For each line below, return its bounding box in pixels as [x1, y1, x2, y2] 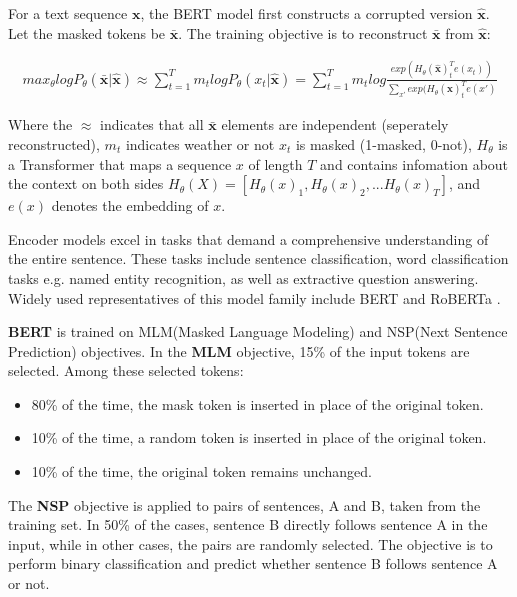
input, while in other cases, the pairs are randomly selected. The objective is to [8, 533, 493, 554]
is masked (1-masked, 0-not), [295, 133, 472, 154]
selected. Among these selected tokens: [8, 360, 244, 381]
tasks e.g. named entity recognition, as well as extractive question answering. [8, 267, 479, 288]
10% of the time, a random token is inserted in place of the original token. [31, 427, 487, 448]
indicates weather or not [125, 133, 275, 154]
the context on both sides [8, 173, 164, 194]
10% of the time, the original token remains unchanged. [31, 461, 372, 482]
